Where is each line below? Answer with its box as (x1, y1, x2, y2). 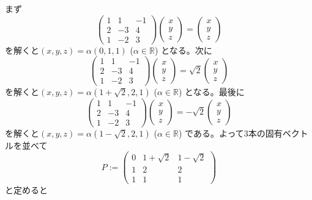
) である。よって (178, 126, 244, 139)
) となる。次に (155, 43, 212, 56)
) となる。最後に (178, 85, 245, 98)
